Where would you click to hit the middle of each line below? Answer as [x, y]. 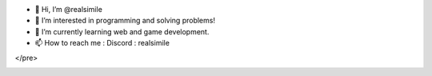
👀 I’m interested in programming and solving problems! [125, 21]
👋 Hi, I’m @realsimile [69, 9]
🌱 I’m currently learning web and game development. [122, 31]
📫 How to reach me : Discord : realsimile [102, 43]
